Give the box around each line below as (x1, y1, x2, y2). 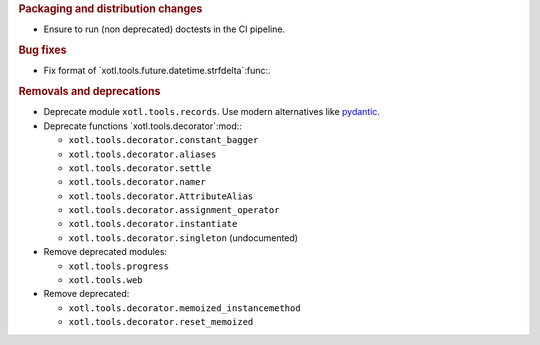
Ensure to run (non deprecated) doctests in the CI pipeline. (43, 23, 285, 35)
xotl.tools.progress (68, 260, 170, 272)
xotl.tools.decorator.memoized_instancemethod (68, 302, 301, 314)
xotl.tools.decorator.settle (68, 162, 212, 174)
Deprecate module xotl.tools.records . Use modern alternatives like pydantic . (43, 106, 380, 118)
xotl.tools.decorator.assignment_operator (68, 205, 280, 216)
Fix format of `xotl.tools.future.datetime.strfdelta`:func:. (43, 65, 271, 77)
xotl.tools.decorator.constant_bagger (68, 135, 259, 146)
